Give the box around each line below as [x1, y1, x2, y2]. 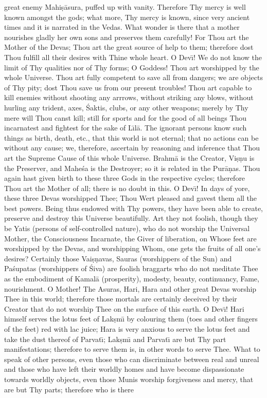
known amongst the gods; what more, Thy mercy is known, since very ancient [4, 11, 250, 22]
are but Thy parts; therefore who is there [4, 384, 134, 394]
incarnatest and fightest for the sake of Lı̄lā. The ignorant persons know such [4, 122, 247, 133]
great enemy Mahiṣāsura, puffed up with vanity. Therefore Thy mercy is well [4, 2, 246, 12]
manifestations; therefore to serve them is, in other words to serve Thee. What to [4, 344, 260, 354]
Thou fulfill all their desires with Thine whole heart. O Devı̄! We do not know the [4, 51, 262, 62]
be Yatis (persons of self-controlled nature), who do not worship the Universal [4, 223, 250, 234]
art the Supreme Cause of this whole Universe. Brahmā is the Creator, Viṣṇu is [4, 152, 255, 163]
